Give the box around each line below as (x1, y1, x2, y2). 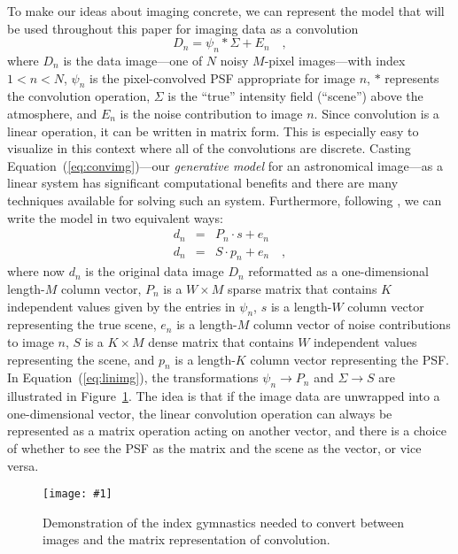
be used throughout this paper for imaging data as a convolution (7, 19, 359, 37)
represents (384, 68, 439, 87)
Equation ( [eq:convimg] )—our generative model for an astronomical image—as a (7, 156, 444, 174)
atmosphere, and (7, 104, 97, 122)
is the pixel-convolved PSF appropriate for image (89, 68, 356, 87)
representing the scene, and (7, 350, 155, 368)
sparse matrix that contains (228, 280, 377, 298)
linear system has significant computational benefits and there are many (7, 173, 399, 192)
